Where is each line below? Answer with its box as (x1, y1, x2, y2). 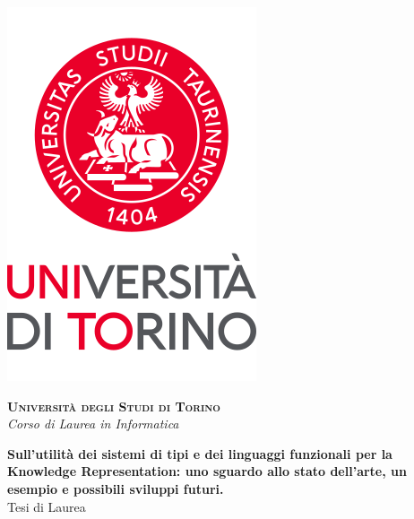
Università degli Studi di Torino (7, 396, 220, 415)
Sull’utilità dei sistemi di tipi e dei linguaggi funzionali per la (7, 444, 392, 463)
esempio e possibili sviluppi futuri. (7, 479, 224, 497)
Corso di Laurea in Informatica (7, 414, 179, 433)
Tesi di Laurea (7, 497, 86, 515)
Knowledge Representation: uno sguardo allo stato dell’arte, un (7, 462, 407, 480)
